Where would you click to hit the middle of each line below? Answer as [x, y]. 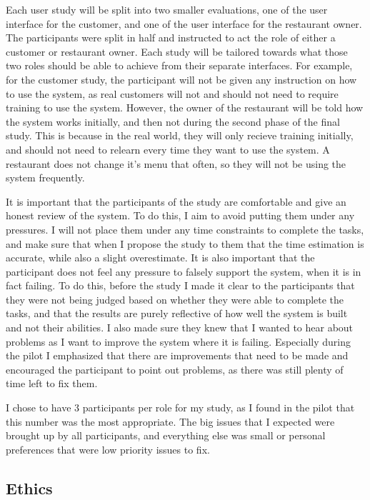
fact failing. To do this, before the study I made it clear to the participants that [180, 285]
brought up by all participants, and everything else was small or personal [166, 435]
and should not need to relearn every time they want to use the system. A [168, 149]
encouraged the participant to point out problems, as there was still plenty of [175, 369]
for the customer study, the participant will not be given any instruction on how [181, 79]
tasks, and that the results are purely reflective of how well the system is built [177, 313]
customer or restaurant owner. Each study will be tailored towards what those [177, 51]
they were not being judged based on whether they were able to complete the [175, 299]
